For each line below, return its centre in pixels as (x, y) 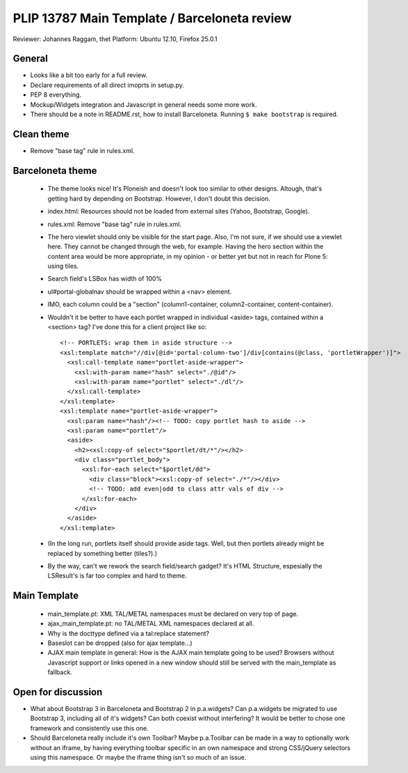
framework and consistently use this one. (89, 728)
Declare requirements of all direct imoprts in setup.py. (107, 85)
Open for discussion (58, 692)
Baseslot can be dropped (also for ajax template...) (120, 643)
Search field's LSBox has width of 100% (105, 279)
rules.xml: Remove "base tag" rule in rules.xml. (115, 224)
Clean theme (41, 134)
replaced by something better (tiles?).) (103, 553)
